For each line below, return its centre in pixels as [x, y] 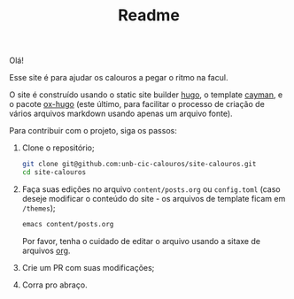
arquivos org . [46, 250]
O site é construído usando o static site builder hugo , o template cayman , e [146, 95]
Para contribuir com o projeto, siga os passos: [93, 131]
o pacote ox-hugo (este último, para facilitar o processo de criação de [137, 104]
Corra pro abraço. [54, 285]
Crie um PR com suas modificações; [88, 267]
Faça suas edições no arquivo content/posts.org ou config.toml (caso [151, 189]
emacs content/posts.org [68, 224]
